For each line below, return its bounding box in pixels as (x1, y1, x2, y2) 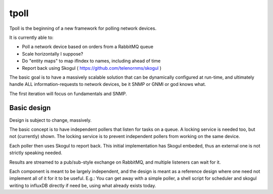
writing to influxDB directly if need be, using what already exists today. (9, 182, 156, 188)
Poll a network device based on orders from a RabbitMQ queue (22, 43, 154, 50)
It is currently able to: (9, 34, 54, 40)
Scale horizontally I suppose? (22, 51, 83, 57)
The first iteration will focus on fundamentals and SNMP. (9, 90, 127, 96)
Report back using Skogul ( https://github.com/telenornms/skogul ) (22, 65, 162, 71)
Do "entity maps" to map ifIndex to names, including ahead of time (22, 58, 161, 64)
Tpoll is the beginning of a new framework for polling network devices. (9, 25, 157, 31)
